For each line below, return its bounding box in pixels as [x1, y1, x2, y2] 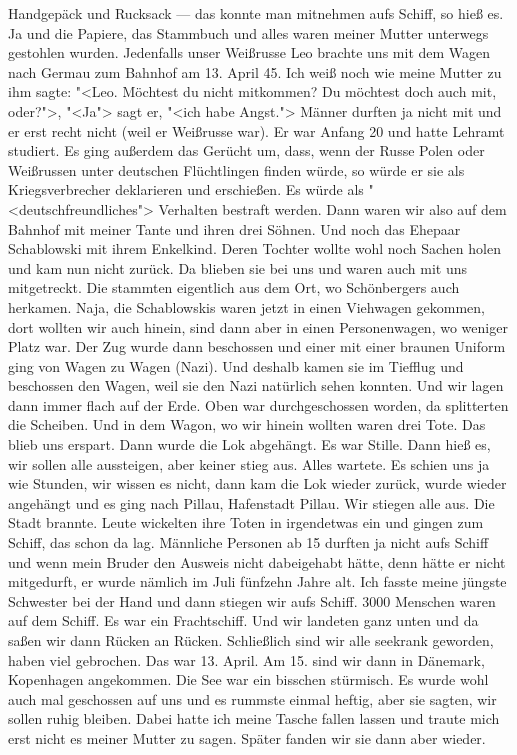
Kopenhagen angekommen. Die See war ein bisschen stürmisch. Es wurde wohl [8, 669, 489, 690]
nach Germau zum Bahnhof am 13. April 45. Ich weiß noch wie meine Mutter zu [8, 61, 502, 82]
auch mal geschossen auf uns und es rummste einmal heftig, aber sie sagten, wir [8, 688, 497, 709]
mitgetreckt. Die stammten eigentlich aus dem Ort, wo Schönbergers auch [8, 277, 460, 298]
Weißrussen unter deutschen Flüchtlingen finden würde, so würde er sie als [8, 159, 465, 180]
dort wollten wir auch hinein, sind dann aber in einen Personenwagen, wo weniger [8, 316, 508, 337]
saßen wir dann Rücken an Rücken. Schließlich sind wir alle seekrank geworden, [8, 630, 494, 650]
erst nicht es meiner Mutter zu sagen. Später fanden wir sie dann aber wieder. [8, 727, 486, 748]
